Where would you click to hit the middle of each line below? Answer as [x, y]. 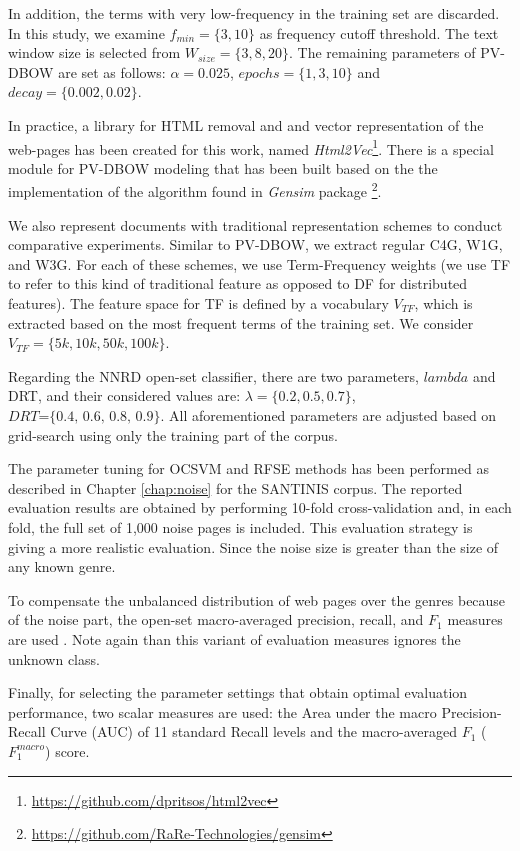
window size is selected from [94, 52]
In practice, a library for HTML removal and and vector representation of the [246, 124]
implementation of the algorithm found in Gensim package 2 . [195, 190]
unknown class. [54, 658]
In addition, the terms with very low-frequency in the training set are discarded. [254, 13]
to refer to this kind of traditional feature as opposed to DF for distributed [238, 283]
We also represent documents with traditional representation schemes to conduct [255, 224]
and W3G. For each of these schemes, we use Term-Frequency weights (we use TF [259, 263]
